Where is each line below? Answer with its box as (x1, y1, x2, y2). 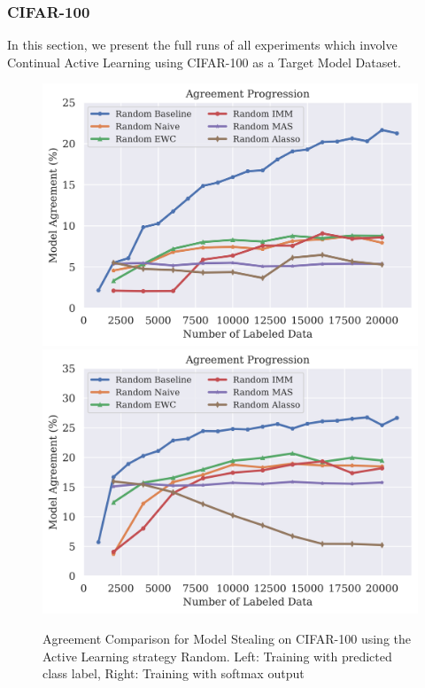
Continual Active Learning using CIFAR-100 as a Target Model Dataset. (7, 52, 401, 71)
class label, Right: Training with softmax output (42, 664, 305, 683)
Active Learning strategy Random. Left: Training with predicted (42, 646, 392, 665)
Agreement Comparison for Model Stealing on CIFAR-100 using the (42, 629, 411, 647)
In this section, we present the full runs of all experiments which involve (7, 35, 398, 54)
